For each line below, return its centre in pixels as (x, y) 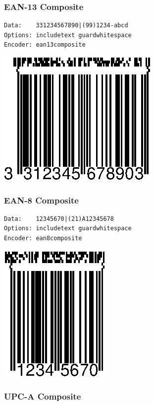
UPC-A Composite (43, 396)
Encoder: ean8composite (43, 238)
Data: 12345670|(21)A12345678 (59, 219)
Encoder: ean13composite (45, 45)
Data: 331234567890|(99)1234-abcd (66, 26)
